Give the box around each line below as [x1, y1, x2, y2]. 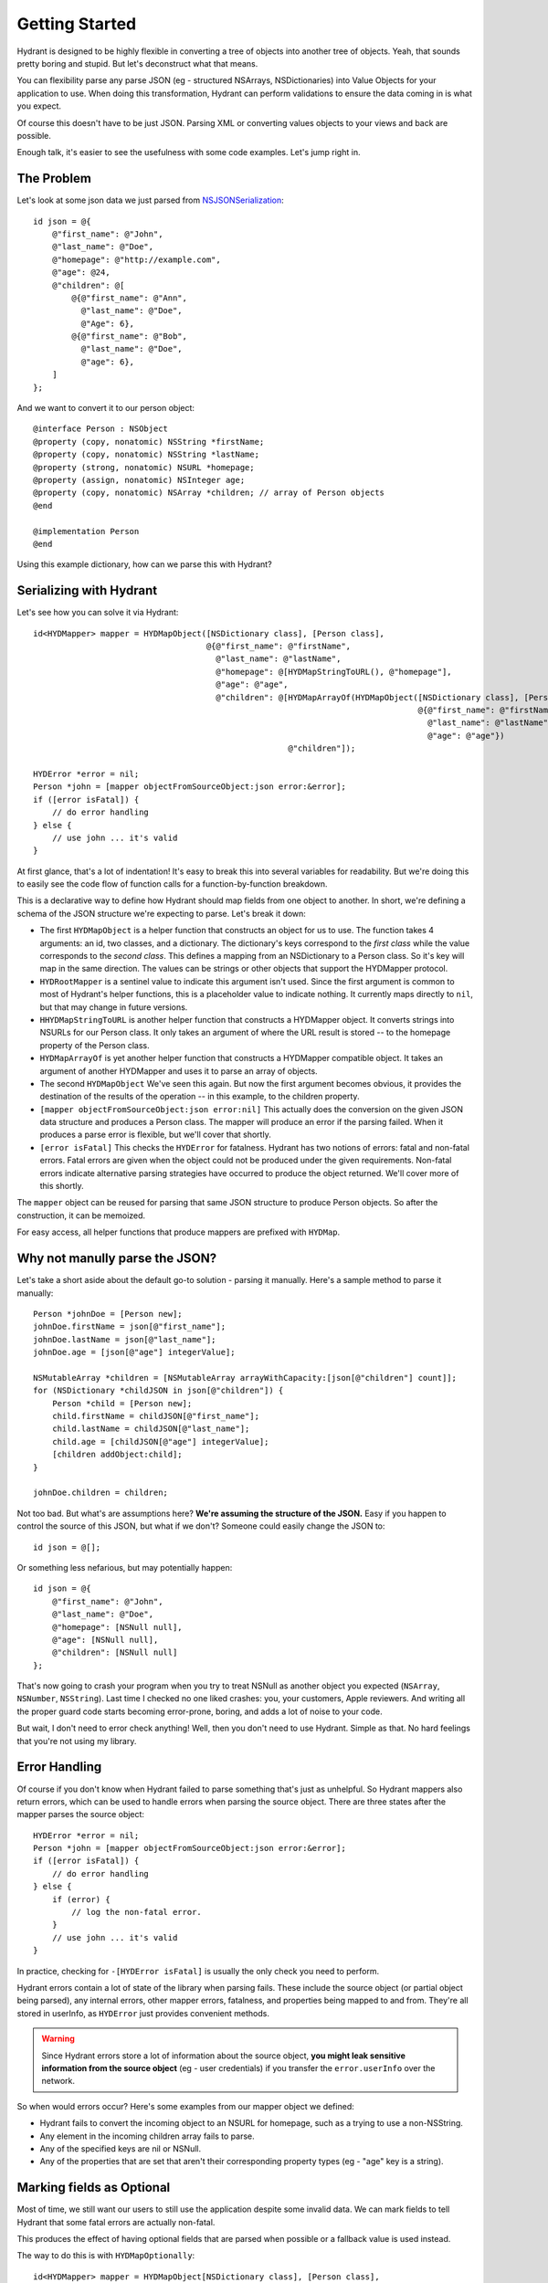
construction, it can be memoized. [16, 1210, 146, 1221]
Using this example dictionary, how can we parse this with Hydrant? [16, 559, 273, 570]
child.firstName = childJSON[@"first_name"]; [51, 1411, 260, 1422]
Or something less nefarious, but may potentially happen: [16, 1562, 233, 1573]
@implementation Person [33, 526, 140, 536]
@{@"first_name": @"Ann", [71, 292, 187, 303]
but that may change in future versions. [39, 1001, 188, 1013]
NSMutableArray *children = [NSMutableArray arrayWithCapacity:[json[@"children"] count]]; [33, 1373, 457, 1383]
